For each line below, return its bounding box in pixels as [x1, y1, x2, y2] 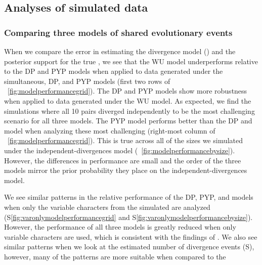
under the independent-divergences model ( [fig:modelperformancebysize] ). [4, 145, 235, 155]
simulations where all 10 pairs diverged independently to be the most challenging [4, 105, 255, 116]
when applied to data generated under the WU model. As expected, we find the [4, 95, 251, 106]
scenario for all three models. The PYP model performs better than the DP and [4, 115, 252, 126]
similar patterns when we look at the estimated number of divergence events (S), [4, 241, 254, 252]
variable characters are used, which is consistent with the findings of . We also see [4, 231, 257, 242]
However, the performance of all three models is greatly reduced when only [4, 222, 236, 232]
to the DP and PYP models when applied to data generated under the [4, 66, 223, 76]
